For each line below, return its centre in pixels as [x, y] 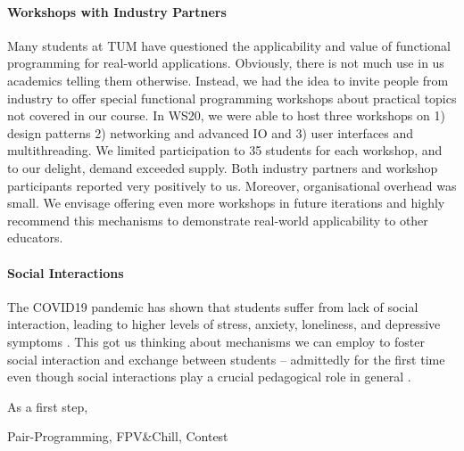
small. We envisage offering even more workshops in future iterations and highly [226, 203]
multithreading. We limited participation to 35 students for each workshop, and [225, 150]
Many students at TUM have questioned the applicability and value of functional [229, 45]
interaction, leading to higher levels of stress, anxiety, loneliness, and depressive [224, 324]
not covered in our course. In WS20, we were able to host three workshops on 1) [226, 115]
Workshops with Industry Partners [117, 11]
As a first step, [48, 406]
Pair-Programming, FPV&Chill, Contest [118, 436]
